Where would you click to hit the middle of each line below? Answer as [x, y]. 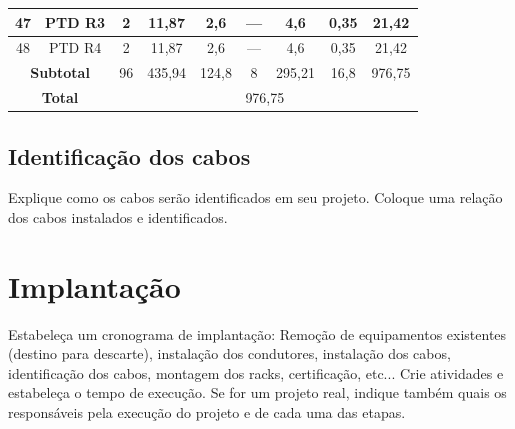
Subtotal [60, 72]
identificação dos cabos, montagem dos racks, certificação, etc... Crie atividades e [256, 372]
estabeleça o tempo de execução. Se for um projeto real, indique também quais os [257, 392]
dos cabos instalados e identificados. [118, 216]
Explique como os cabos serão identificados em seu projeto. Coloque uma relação [255, 197]
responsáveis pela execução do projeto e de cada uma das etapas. [207, 412]
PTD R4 [75, 47]
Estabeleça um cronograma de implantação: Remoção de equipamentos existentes [257, 333]
